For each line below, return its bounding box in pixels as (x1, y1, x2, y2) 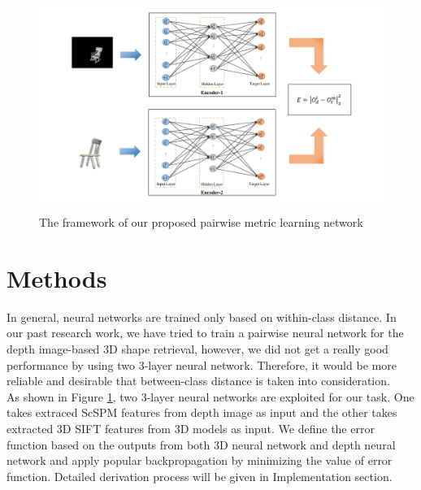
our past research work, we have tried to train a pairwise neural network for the (7, 324, 404, 341)
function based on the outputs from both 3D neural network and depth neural (7, 436, 396, 453)
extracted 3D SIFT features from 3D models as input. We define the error (7, 420, 375, 437)
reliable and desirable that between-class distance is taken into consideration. (7, 372, 390, 389)
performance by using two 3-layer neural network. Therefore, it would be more (7, 356, 397, 373)
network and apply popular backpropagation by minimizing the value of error (7, 452, 393, 469)
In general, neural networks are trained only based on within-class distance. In (7, 308, 397, 325)
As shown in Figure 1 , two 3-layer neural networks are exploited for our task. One (7, 388, 414, 405)
